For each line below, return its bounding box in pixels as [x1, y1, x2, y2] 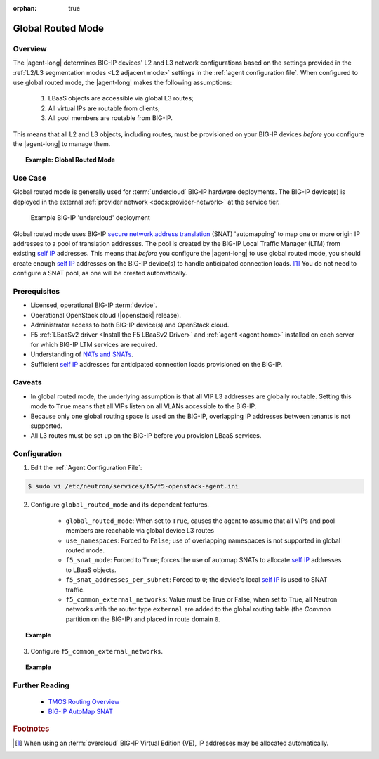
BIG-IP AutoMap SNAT [48, 707, 114, 716]
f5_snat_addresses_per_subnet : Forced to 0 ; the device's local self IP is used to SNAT [65, 576, 328, 584]
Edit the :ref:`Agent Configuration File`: [30, 464, 142, 472]
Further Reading [13, 680, 69, 690]
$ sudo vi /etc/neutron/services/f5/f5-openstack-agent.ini [27, 482, 239, 491]
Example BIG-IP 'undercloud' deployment [30, 214, 150, 222]
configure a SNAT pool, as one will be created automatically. [13, 269, 187, 278]
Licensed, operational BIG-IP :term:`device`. [30, 301, 157, 309]
